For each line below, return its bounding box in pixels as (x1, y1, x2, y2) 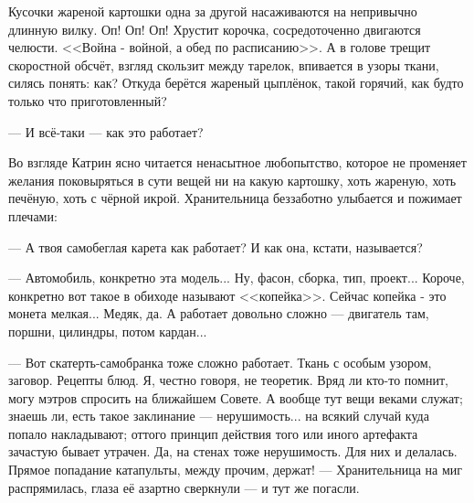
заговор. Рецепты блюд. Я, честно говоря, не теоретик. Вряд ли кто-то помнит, (8, 370, 448, 390)
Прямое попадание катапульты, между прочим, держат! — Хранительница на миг (8, 460, 463, 479)
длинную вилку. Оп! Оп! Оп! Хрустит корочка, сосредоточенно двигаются (8, 19, 421, 38)
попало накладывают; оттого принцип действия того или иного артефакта (8, 423, 418, 443)
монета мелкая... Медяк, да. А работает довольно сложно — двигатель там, (8, 304, 429, 323)
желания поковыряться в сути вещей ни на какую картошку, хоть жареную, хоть (8, 170, 457, 189)
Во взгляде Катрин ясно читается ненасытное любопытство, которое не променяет (8, 153, 467, 172)
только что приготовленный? (8, 91, 167, 110)
